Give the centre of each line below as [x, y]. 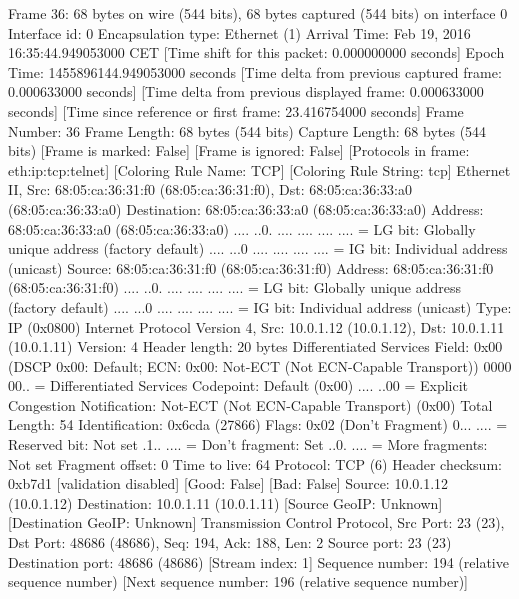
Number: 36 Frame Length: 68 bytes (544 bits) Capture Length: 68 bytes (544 [247, 130]
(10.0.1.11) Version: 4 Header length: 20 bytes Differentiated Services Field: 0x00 [255, 346]
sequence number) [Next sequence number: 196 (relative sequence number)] [238, 581]
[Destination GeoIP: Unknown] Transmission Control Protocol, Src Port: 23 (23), [256, 522]
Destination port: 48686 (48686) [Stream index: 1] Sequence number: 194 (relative [258, 561]
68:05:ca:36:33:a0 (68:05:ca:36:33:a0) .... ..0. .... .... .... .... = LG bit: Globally [242, 228]
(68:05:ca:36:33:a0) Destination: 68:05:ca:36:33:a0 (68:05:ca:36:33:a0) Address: [246, 208]
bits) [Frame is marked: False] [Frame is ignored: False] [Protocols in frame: [239, 150]
